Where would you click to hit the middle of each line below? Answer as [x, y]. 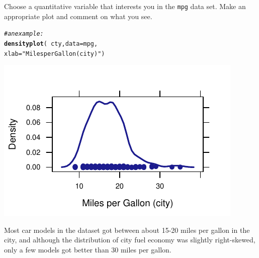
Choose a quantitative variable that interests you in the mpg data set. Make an [125, 6]
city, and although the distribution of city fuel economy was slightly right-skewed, [130, 240]
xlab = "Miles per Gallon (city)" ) [55, 54]
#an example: [24, 34]
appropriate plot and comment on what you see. [78, 16]
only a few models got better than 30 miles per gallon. [88, 249]
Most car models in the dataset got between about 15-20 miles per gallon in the [127, 230]
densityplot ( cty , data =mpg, [51, 44]
